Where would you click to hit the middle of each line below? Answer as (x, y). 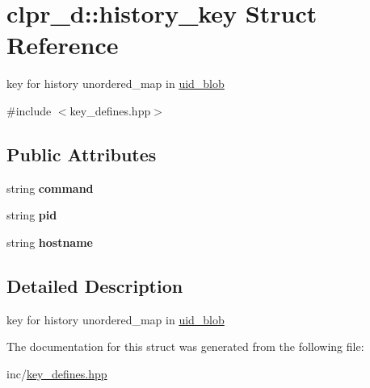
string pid (32, 215)
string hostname (50, 242)
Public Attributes (82, 154)
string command (50, 188)
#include (29, 110)
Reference (63, 45)
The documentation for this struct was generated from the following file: (185, 346)
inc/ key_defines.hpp (57, 373)
